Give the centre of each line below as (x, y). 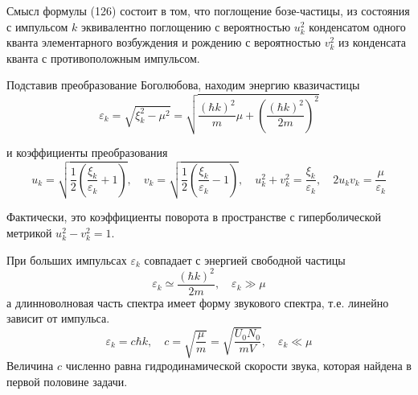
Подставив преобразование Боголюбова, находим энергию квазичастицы (183, 85)
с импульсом (37, 26)
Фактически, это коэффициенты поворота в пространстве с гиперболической (194, 217)
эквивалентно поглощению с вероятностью (186, 26)
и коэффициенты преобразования (87, 152)
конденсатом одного (357, 26)
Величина (30, 366)
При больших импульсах (67, 259)
